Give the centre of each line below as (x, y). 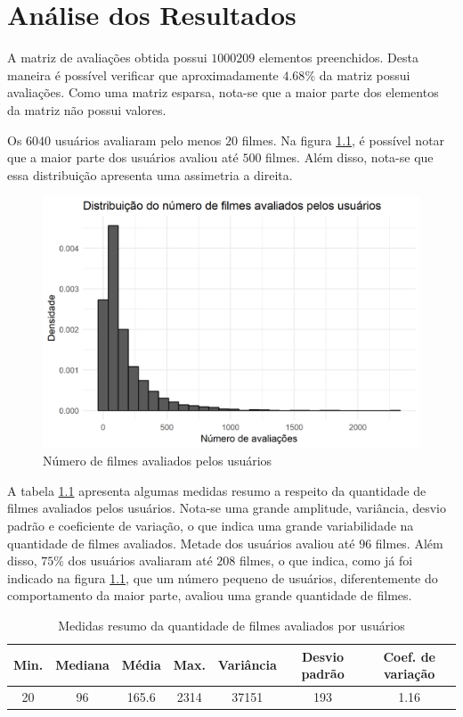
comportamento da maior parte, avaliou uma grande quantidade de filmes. (210, 595)
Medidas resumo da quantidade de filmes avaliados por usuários (231, 626)
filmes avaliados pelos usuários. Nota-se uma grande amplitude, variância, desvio (227, 508)
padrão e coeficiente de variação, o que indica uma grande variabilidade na (211, 526)
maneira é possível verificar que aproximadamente (143, 74)
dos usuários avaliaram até (140, 560)
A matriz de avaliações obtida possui (107, 58)
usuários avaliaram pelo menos (138, 140)
